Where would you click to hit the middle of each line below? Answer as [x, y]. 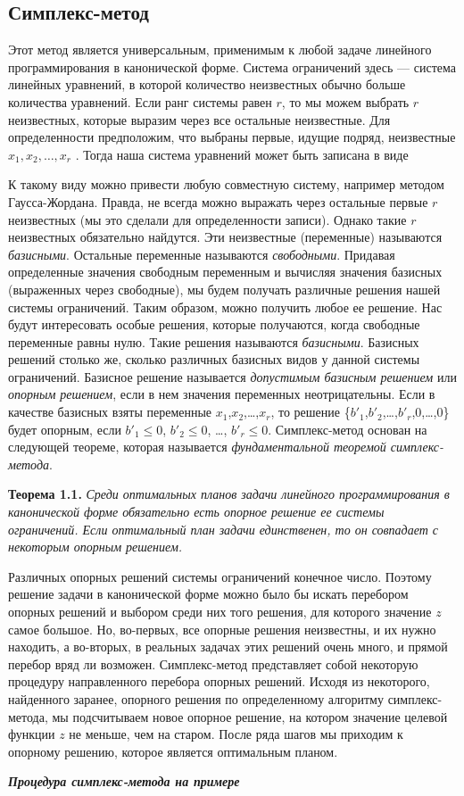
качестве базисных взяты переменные [110, 412]
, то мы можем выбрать [345, 101]
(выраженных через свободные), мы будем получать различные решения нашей [224, 289]
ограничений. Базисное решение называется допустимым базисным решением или [232, 376]
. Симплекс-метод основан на [348, 429]
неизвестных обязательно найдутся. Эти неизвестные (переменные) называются [225, 237]
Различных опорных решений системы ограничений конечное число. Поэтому [220, 576]
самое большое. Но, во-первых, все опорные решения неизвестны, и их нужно [222, 629]
